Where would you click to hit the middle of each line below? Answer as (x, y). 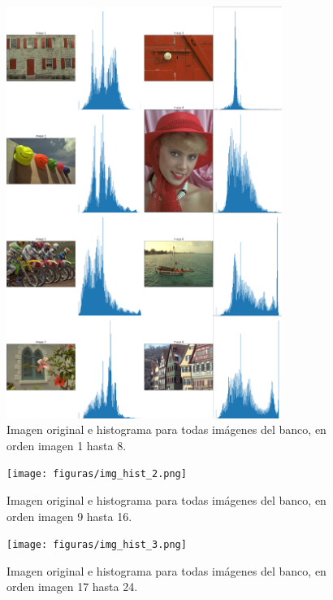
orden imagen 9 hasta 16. (69, 516)
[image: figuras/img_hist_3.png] (97, 545)
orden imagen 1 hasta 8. (67, 445)
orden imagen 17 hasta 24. (72, 587)
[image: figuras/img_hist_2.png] (97, 474)
